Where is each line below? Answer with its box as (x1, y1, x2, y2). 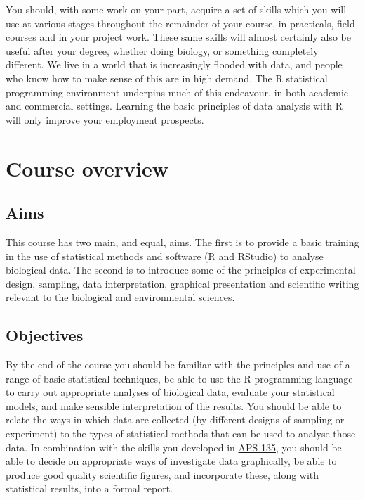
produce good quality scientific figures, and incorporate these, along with (6, 467, 319, 482)
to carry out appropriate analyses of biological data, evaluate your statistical (6, 385, 335, 399)
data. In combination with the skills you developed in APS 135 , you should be (6, 440, 342, 454)
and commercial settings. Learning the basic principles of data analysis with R (6, 98, 343, 113)
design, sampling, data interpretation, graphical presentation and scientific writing (6, 276, 359, 290)
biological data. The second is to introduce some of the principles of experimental (6, 262, 356, 277)
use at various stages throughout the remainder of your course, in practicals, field (6, 15, 355, 30)
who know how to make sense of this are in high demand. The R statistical (6, 70, 328, 85)
